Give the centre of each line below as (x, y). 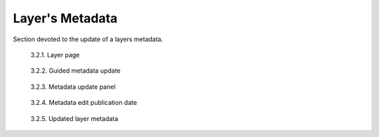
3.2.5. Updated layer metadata (74, 118)
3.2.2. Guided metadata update (75, 71)
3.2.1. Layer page (55, 55)
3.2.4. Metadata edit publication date (84, 103)
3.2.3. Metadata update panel (73, 87)
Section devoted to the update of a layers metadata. (88, 39)
